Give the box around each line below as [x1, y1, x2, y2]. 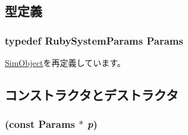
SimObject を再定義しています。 [5, 56, 126, 68]
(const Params [5, 117, 76, 131]
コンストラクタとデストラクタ [5, 85, 178, 103]
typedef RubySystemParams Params [5, 33, 183, 48]
